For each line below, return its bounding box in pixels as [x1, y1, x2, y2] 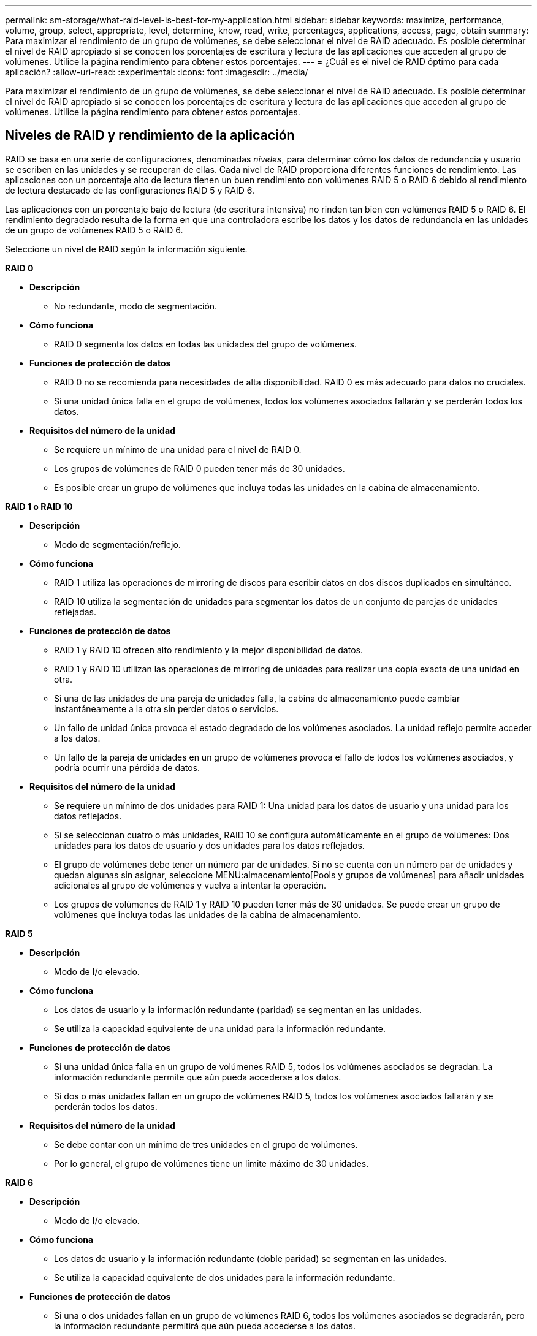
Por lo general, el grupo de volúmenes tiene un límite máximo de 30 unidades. [54, 1158, 369, 1169]
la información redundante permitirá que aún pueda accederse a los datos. [54, 1320, 356, 1331]
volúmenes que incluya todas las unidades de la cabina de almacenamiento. [54, 909, 361, 920]
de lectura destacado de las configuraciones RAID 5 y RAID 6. [5, 184, 254, 195]
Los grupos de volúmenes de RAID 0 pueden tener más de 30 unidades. [54, 463, 345, 474]
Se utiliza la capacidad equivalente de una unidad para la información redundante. [54, 1023, 386, 1034]
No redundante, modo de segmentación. [54, 300, 218, 311]
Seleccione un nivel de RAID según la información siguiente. [5, 243, 248, 254]
